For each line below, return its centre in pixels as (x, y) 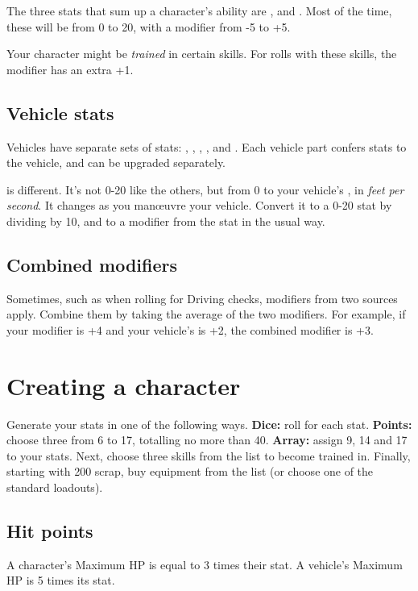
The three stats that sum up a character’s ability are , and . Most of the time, (199, 10)
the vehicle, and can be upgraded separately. (116, 162)
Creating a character (124, 385)
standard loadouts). (55, 487)
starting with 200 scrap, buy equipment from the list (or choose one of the (190, 471)
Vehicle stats (60, 112)
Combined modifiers (92, 264)
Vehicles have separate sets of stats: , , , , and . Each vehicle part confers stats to (207, 146)
